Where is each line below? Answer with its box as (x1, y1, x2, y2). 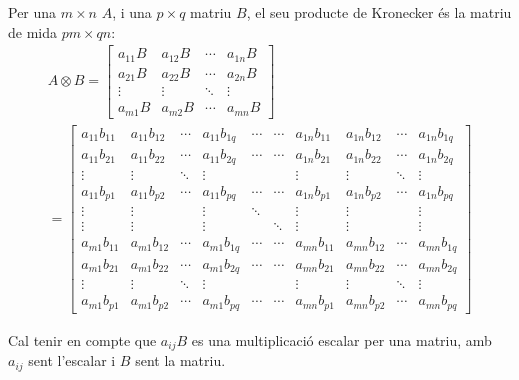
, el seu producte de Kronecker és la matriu (246, 2, 512, 22)
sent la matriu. (135, 350, 226, 371)
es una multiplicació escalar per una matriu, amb (191, 329, 492, 350)
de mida (8, 21, 57, 42)
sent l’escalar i (28, 350, 116, 371)
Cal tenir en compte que (8, 329, 157, 350)
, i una (112, 2, 152, 22)
